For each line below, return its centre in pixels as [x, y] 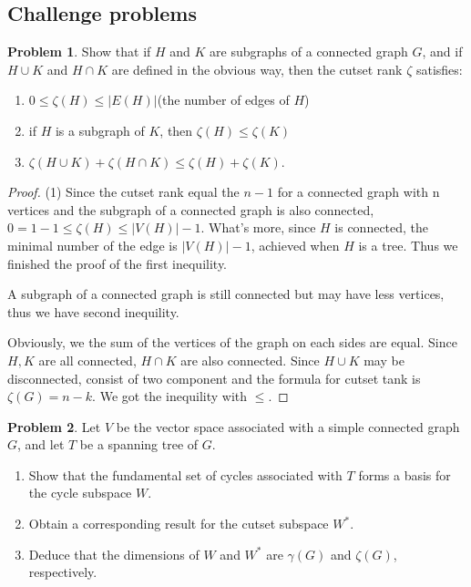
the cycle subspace [80, 493]
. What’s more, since [258, 227]
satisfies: [439, 69]
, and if [442, 51]
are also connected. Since [250, 360]
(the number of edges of [223, 100]
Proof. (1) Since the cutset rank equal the [123, 192]
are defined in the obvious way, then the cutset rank [257, 69]
